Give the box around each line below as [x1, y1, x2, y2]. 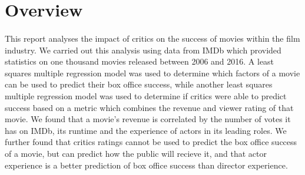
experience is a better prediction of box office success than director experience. [5, 159, 288, 171]
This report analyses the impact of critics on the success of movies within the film [5, 32, 300, 44]
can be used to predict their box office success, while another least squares [5, 78, 273, 90]
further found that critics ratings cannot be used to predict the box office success [5, 136, 297, 148]
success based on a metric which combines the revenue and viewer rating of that [5, 101, 294, 113]
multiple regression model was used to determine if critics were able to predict [5, 89, 287, 102]
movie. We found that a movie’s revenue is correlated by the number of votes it [5, 113, 291, 125]
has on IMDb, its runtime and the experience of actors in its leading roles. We [5, 124, 287, 136]
